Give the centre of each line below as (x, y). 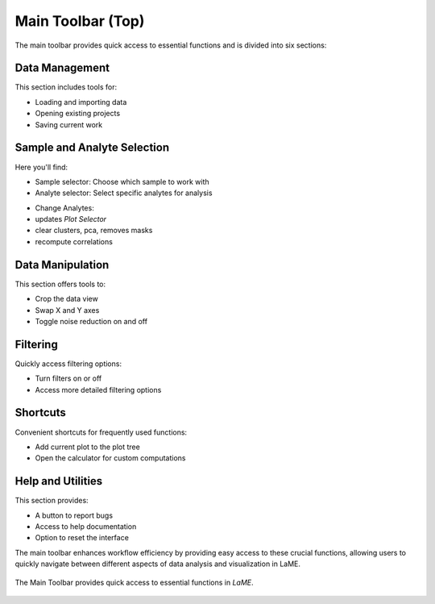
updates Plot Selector (71, 219)
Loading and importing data (81, 102)
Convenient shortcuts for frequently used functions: (101, 432)
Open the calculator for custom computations (110, 458)
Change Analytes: (64, 208)
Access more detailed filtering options (98, 389)
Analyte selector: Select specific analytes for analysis (124, 193)
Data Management (62, 68)
